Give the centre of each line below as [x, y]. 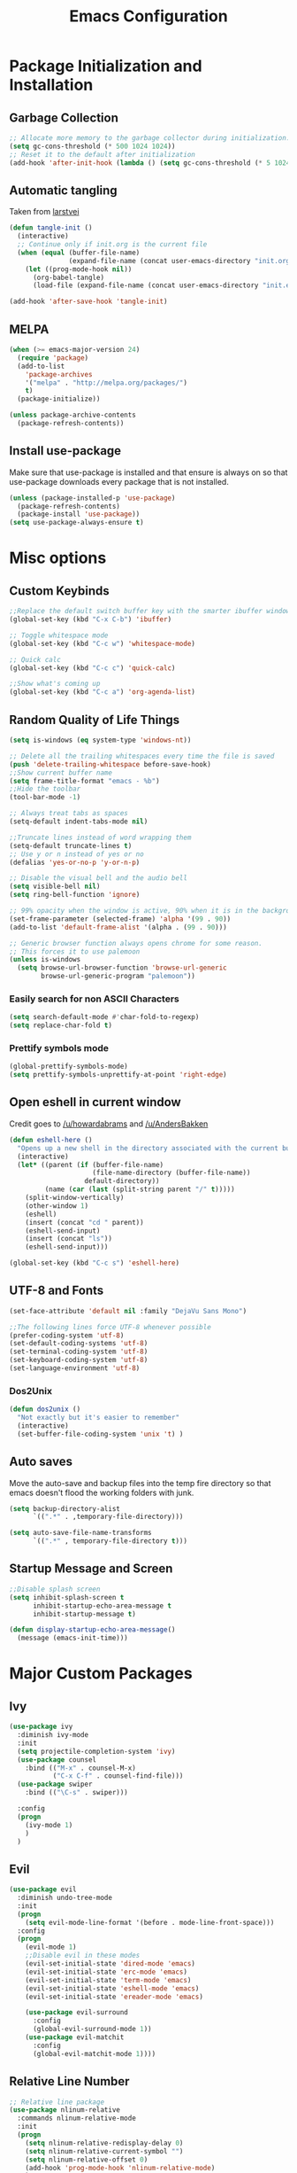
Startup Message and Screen [91, 1569]
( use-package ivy [41, 1727]
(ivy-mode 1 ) [49, 1825]
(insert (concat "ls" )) [69, 1239]
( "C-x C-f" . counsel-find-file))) [118, 1776]
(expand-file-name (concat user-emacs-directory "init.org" [181, 261]
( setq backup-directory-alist [65, 1508]
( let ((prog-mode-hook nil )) [79, 269]
